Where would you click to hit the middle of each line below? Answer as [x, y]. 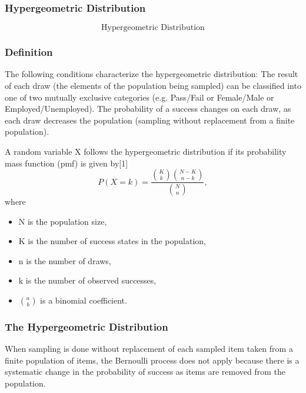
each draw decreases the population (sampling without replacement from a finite [150, 120]
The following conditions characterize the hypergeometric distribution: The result [152, 74]
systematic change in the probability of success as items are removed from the [145, 372]
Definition [29, 52]
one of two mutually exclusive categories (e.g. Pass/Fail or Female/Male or [139, 97]
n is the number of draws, [65, 260]
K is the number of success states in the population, [112, 241]
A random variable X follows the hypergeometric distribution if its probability [146, 151]
